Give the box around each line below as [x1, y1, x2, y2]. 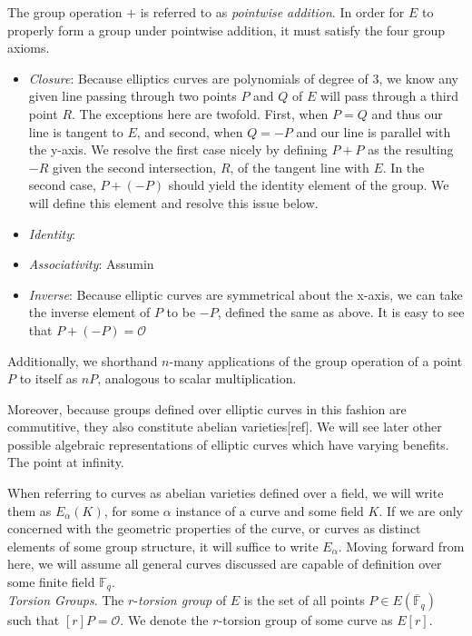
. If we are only [379, 501, 463, 520]
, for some [103, 501, 160, 520]
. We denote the [120, 611, 209, 630]
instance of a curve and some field [175, 501, 364, 520]
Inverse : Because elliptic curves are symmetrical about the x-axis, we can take [28, 284, 463, 303]
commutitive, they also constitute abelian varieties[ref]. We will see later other [7, 417, 442, 436]
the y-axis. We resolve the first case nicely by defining [28, 140, 328, 159]
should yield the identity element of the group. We [168, 175, 449, 194]
